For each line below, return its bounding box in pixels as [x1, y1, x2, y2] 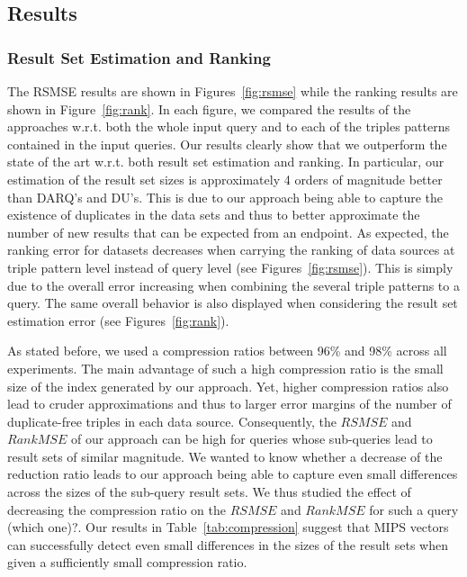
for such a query [369, 500, 459, 518]
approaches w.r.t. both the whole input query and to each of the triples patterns [7, 117, 451, 136]
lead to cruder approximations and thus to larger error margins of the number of [7, 394, 452, 413]
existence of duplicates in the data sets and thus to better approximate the [7, 205, 420, 224]
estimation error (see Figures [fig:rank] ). [7, 311, 229, 329]
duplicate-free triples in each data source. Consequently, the [7, 411, 337, 430]
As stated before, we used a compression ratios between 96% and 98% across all [7, 341, 447, 360]
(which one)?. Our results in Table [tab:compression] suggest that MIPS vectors [7, 518, 449, 536]
